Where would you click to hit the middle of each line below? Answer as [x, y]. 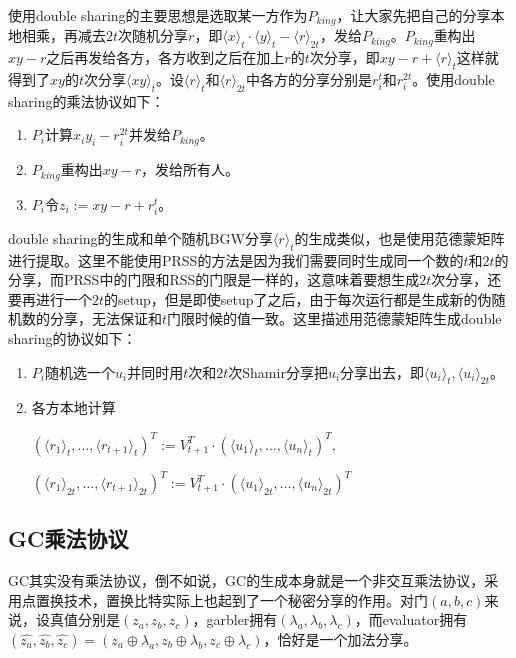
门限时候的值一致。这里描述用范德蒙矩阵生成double [334, 318]
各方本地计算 [73, 407]
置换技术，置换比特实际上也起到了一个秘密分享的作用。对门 [231, 599]
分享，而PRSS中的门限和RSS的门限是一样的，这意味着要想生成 [214, 279]
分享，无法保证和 [105, 318]
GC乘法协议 [68, 538]
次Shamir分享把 [278, 371]
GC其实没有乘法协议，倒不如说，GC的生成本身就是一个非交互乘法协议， [246, 580]
